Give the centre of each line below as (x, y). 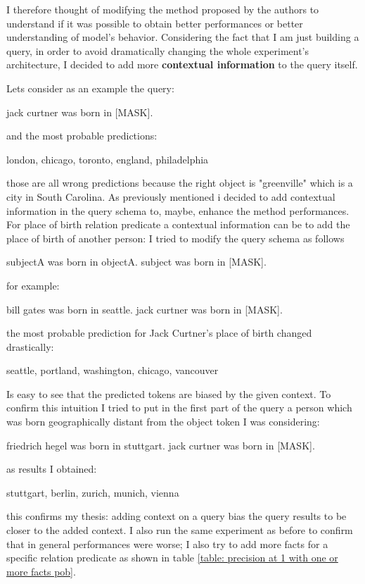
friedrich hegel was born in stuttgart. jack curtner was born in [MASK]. (161, 445)
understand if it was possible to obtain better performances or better (155, 23)
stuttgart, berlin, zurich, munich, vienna (93, 492)
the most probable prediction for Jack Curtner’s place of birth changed (159, 333)
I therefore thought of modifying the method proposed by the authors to (163, 9)
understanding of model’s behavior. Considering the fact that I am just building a (183, 37)
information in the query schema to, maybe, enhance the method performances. (178, 210)
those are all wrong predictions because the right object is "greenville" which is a (180, 183)
